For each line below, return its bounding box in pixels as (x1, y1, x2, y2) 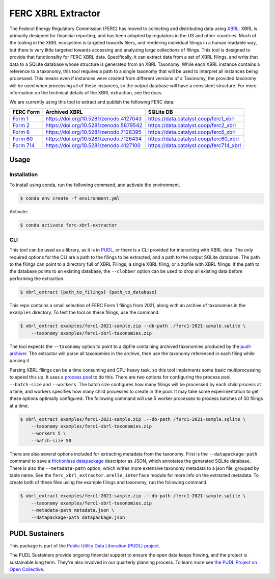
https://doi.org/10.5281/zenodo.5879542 (45, 121, 143, 129)
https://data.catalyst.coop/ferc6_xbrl (148, 128, 236, 135)
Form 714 (12, 142, 35, 149)
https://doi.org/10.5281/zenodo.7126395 (45, 128, 142, 135)
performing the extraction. (9, 275, 65, 282)
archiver (9, 350, 26, 357)
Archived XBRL (45, 108, 83, 115)
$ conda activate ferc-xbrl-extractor (20, 222, 117, 228)
